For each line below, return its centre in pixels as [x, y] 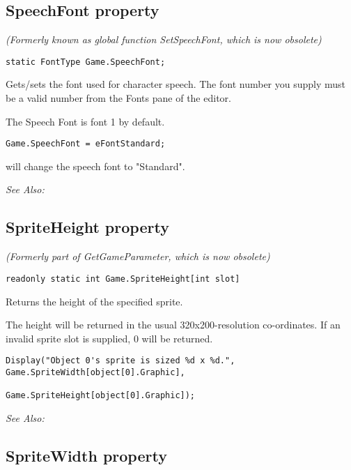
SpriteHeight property [87, 227]
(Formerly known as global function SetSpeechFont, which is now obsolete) [164, 39]
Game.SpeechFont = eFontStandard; [86, 144]
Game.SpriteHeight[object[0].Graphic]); [101, 396]
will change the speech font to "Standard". [95, 166]
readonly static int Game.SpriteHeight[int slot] [123, 279]
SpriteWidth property [86, 455]
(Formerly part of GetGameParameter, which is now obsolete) [138, 256]
